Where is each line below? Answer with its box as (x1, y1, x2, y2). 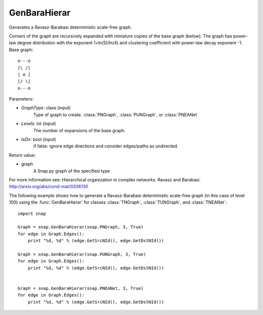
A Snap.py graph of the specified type (33, 168, 110, 174)
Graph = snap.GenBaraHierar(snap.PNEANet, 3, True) (18, 285, 144, 291)
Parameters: (9, 96, 34, 102)
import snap (18, 210, 46, 216)
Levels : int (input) (21, 121, 56, 126)
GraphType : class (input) (21, 105, 71, 111)
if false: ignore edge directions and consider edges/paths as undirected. (33, 143, 179, 149)
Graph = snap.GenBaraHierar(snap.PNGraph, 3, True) (18, 224, 144, 230)
